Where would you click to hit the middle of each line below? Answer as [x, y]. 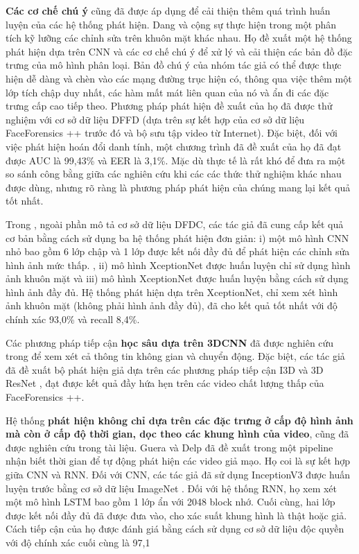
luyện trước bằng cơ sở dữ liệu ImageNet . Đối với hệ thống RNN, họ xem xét [172, 488]
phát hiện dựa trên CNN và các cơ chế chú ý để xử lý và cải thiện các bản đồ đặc [179, 51]
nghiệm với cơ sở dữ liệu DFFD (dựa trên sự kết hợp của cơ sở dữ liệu [155, 119]
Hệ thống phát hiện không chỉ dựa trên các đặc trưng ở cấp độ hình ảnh [179, 420]
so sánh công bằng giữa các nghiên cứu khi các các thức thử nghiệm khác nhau [174, 174]
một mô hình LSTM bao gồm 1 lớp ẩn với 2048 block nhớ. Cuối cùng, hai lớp [170, 502]
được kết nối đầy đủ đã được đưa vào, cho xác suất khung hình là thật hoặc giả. [176, 515]
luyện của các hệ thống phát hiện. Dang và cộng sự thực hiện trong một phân [171, 24]
